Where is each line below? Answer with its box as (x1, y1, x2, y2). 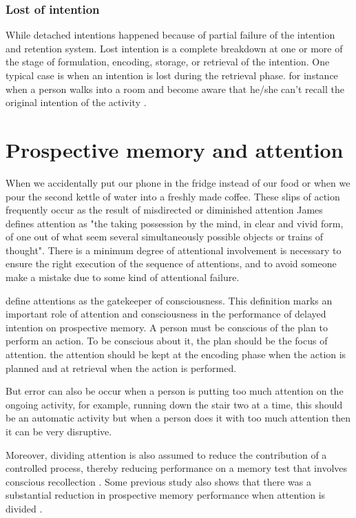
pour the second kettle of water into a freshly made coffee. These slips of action (6, 189, 340, 203)
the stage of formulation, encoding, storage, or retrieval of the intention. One (6, 54, 330, 69)
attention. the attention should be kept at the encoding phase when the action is (6, 347, 346, 362)
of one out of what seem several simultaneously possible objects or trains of (6, 229, 324, 244)
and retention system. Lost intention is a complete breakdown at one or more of (6, 41, 343, 55)
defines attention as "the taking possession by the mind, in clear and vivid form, (6, 216, 344, 230)
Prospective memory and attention (6, 135, 344, 163)
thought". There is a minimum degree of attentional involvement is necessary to (6, 242, 342, 257)
